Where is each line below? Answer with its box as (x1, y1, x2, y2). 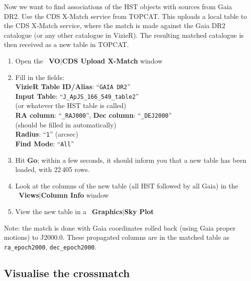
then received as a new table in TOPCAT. (4, 39, 129, 49)
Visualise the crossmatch (4, 265, 130, 280)
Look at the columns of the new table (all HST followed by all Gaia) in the (15, 180, 238, 190)
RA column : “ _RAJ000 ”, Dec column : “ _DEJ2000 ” (15, 110, 172, 120)
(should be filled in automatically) (15, 119, 117, 129)
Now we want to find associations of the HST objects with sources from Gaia (4, 1, 232, 11)
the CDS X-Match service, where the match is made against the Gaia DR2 (4, 20, 225, 31)
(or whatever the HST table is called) (15, 100, 126, 110)
